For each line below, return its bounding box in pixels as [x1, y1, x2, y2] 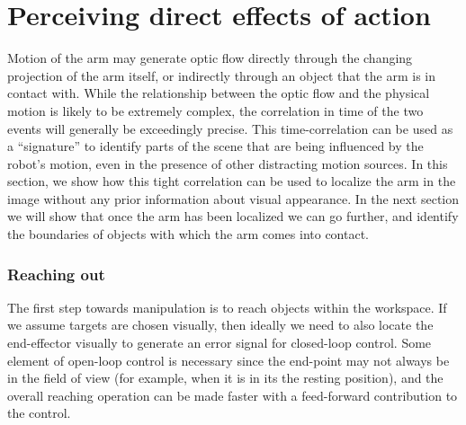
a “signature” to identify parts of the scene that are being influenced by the [7, 137, 424, 155]
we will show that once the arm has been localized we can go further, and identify [7, 207, 459, 226]
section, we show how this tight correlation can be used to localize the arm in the [7, 172, 456, 190]
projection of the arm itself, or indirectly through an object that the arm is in [7, 66, 436, 84]
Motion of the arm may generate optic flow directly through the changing [7, 49, 413, 67]
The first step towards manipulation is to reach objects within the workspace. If [7, 297, 447, 316]
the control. [7, 403, 71, 422]
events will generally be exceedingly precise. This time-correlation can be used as [7, 119, 453, 137]
